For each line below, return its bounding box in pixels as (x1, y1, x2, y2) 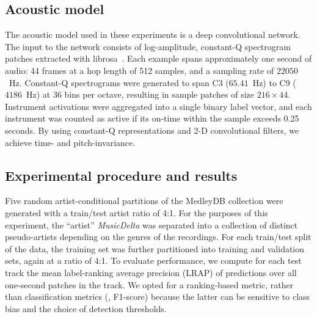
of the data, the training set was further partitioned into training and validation (5, 242, 305, 255)
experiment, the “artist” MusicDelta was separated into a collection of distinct (5, 218, 298, 231)
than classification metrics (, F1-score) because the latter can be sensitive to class (5, 290, 310, 303)
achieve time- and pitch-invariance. (5, 136, 136, 148)
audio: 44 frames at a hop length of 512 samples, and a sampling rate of (5, 64, 274, 76)
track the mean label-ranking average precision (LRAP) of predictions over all (5, 266, 297, 279)
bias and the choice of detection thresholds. (5, 302, 167, 315)
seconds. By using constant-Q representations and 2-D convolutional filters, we (5, 123, 299, 136)
